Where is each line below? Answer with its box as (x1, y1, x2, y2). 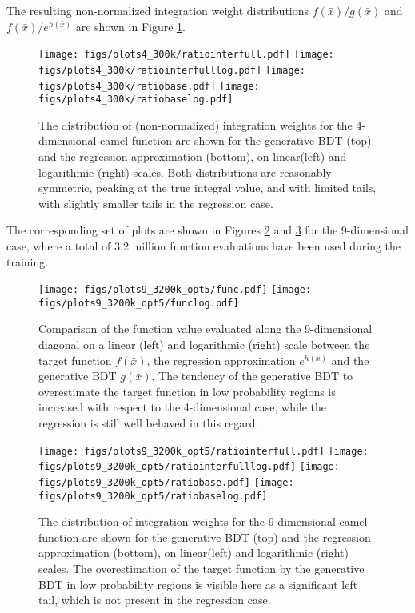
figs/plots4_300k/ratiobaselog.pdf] (38, 94, 233, 106)
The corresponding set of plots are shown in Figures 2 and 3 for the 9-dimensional (6, 222, 409, 238)
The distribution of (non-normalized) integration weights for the (38, 116, 353, 133)
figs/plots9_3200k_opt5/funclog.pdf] (38, 297, 239, 309)
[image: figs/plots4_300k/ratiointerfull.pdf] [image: (38, 49, 334, 61)
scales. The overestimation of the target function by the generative (38, 560, 365, 577)
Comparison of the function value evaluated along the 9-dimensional (38, 320, 373, 337)
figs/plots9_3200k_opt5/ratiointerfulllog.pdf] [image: (38, 461, 340, 473)
